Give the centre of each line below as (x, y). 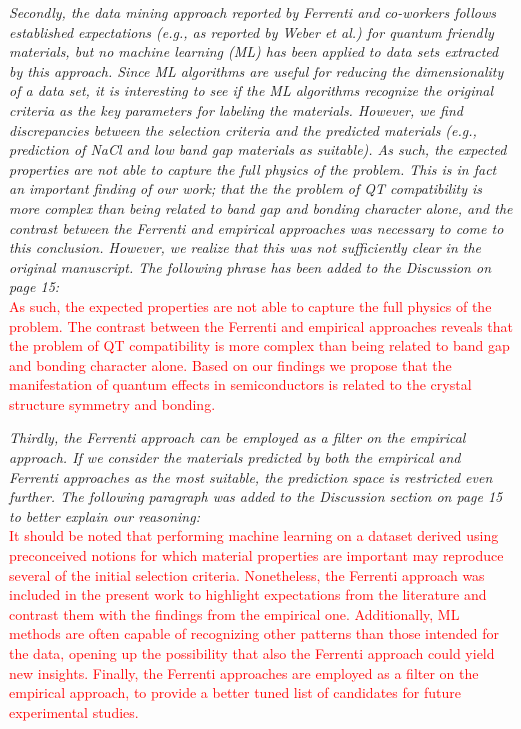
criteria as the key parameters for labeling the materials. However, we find (236, 109)
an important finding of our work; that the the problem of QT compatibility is (246, 188)
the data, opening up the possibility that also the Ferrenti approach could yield (252, 653)
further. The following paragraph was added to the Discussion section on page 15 (256, 496)
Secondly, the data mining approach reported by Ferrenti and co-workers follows (253, 12)
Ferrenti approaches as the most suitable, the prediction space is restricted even (251, 476)
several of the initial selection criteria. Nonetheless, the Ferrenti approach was (247, 574)
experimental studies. (74, 711)
